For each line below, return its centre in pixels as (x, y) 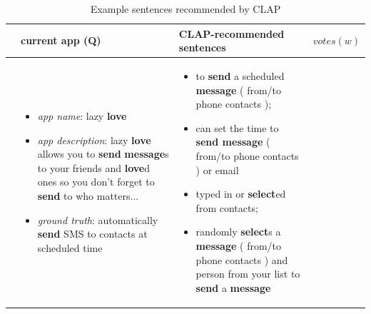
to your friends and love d (93, 167)
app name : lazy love (82, 116)
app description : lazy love (94, 140)
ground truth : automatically (98, 219)
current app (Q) (61, 40)
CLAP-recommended (232, 33)
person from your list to (248, 274)
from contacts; (227, 207)
